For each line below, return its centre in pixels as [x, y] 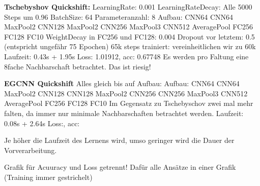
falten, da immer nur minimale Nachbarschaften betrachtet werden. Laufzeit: [124, 113]
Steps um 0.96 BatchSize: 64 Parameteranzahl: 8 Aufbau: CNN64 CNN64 [119, 16]
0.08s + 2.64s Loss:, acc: [42, 123]
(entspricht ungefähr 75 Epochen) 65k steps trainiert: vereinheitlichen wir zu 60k [130, 46]
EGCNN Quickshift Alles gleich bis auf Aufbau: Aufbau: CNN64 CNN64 [122, 83]
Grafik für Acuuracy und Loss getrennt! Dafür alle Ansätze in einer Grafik [120, 167]
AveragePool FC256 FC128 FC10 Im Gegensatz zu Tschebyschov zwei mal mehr [129, 103]
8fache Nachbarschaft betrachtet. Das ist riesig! [78, 66]
